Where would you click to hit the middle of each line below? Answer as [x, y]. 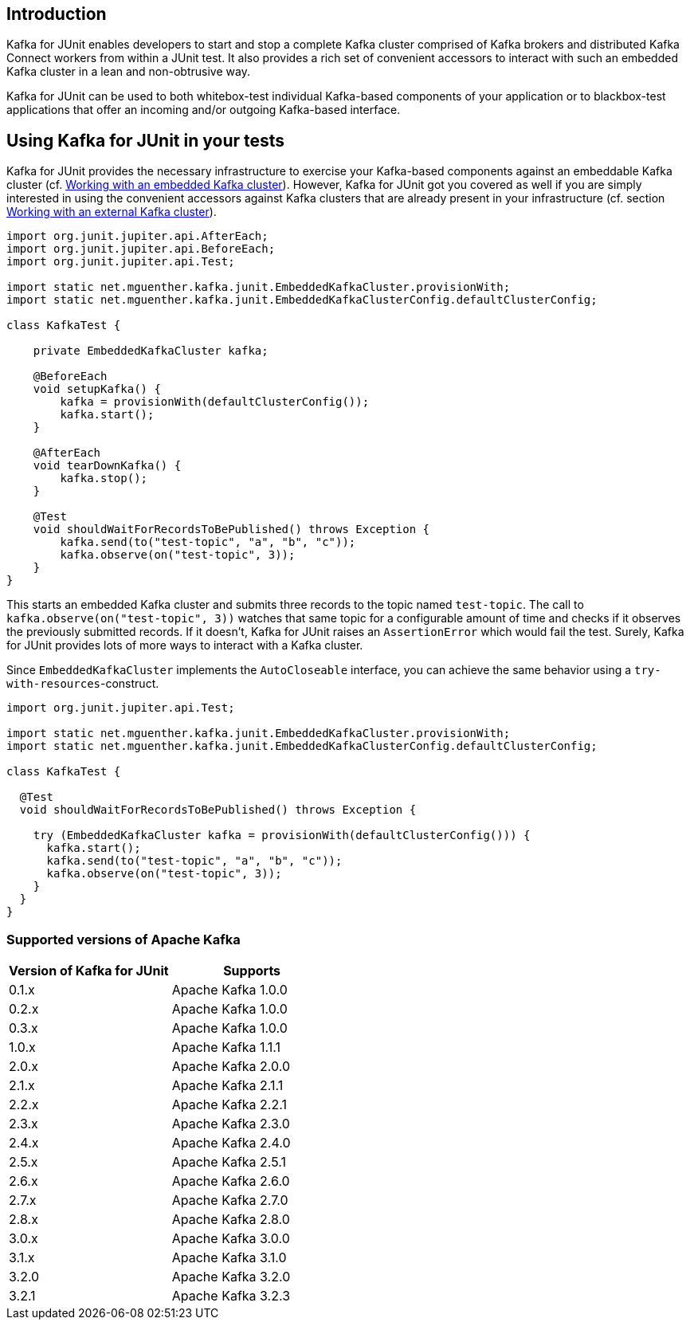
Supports [252, 971]
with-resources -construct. [83, 684]
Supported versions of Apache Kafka [123, 939]
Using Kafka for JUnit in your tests [146, 140]
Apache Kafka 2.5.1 [229, 1162]
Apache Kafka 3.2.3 [231, 1296]
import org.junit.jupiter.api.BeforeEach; [141, 249]
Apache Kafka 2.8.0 [231, 1220]
